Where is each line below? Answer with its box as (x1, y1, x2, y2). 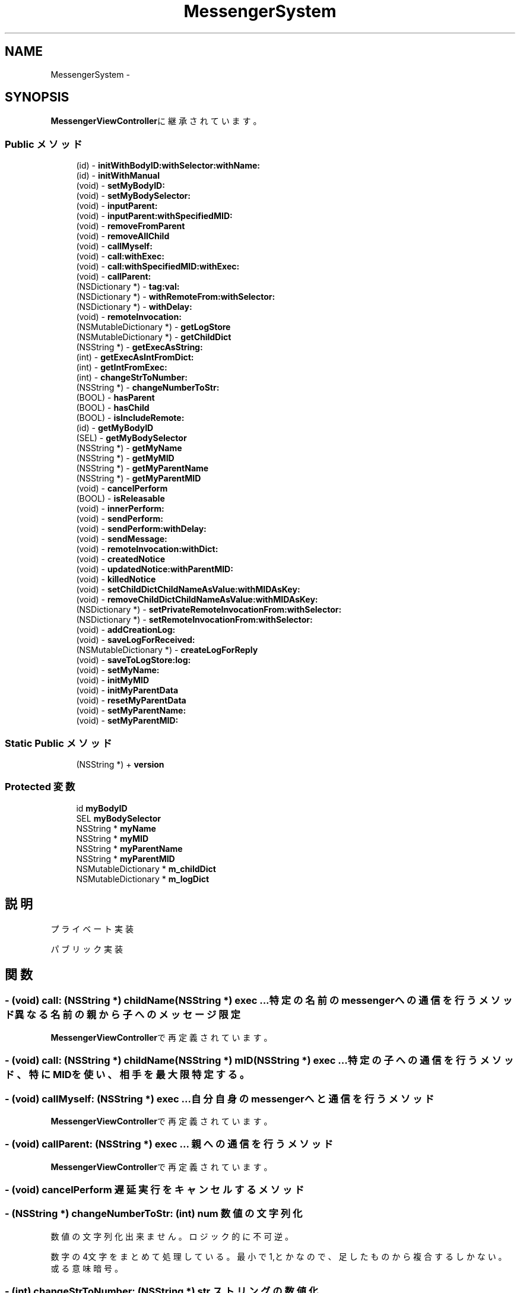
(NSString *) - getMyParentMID (76, 473, 201, 484)
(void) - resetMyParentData (76, 695, 186, 706)
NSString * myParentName (76, 843, 183, 854)
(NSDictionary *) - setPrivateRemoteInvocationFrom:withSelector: (76, 604, 342, 615)
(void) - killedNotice (76, 574, 156, 585)
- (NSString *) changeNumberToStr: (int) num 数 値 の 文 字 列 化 (5, 1208, 303, 1220)
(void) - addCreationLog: (76, 625, 176, 635)
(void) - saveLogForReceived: (76, 635, 195, 645)
